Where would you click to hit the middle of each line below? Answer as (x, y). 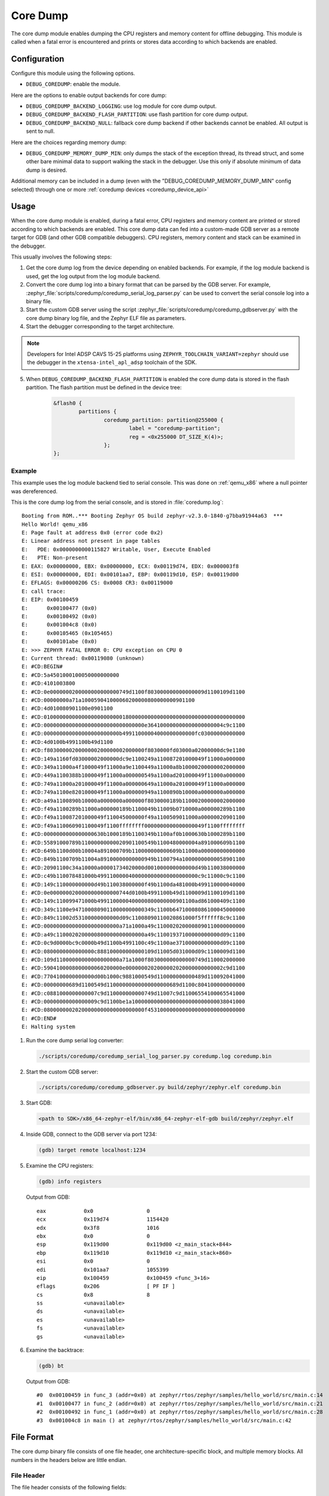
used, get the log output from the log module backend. (93, 276)
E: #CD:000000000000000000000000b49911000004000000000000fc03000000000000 (133, 734)
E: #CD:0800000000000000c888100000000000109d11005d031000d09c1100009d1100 (133, 951)
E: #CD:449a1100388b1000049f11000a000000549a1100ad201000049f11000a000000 (133, 776)
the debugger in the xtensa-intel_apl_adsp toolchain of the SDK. (112, 363)
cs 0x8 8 (93, 1295)
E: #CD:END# (39, 1018)
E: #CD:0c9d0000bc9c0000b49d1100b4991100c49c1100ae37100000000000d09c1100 (133, 943)
